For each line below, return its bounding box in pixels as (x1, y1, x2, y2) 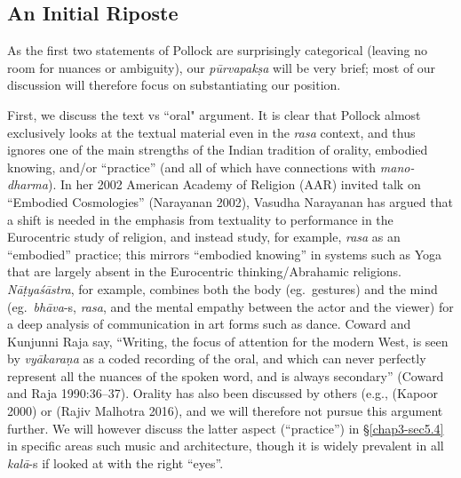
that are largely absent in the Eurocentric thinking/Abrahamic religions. (7, 262, 401, 281)
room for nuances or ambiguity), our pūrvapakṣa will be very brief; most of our (7, 58, 436, 76)
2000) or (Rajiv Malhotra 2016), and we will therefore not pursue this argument (7, 402, 443, 420)
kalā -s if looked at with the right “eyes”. (7, 453, 224, 472)
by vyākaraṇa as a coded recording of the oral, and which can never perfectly (7, 349, 426, 368)
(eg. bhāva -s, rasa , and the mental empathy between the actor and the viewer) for (7, 297, 454, 315)
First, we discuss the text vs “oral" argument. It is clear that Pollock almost (7, 105, 421, 123)
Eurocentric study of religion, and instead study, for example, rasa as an (7, 227, 401, 246)
